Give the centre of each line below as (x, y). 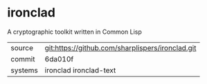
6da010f (59, 59)
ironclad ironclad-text (80, 70)
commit (23, 59)
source (22, 48)
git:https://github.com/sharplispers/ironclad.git (120, 48)
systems (24, 70)
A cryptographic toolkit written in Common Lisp (74, 32)
